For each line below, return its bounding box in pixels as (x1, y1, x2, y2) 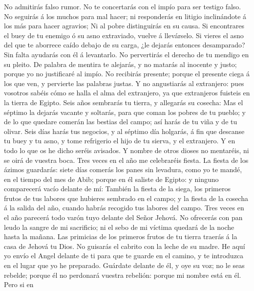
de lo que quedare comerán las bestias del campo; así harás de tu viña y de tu (4, 116, 237, 127)
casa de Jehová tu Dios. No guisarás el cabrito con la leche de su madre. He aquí (4, 241, 245, 251)
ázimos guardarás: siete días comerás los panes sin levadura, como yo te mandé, (4, 164, 242, 175)
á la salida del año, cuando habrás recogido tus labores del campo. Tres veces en (4, 202, 244, 213)
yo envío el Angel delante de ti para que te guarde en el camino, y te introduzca (4, 250, 244, 261)
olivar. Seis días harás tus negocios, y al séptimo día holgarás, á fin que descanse (4, 126, 245, 136)
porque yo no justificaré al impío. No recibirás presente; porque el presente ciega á (4, 68, 250, 79)
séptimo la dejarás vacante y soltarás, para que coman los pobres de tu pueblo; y (4, 107, 246, 117)
